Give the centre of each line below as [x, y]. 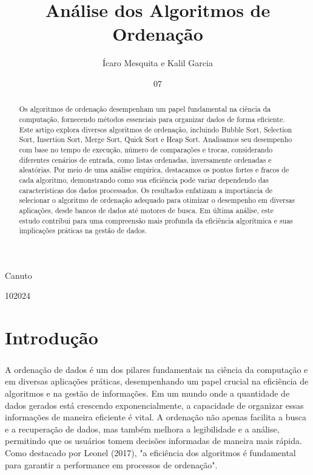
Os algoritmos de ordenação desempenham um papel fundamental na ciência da [145, 109]
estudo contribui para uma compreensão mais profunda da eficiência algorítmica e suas [156, 220]
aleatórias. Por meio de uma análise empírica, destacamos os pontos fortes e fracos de [154, 170]
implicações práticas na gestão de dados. [83, 231]
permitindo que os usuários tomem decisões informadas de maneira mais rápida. [153, 441]
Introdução [52, 337]
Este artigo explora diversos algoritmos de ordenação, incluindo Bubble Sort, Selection [156, 129]
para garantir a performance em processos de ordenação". [111, 464]
